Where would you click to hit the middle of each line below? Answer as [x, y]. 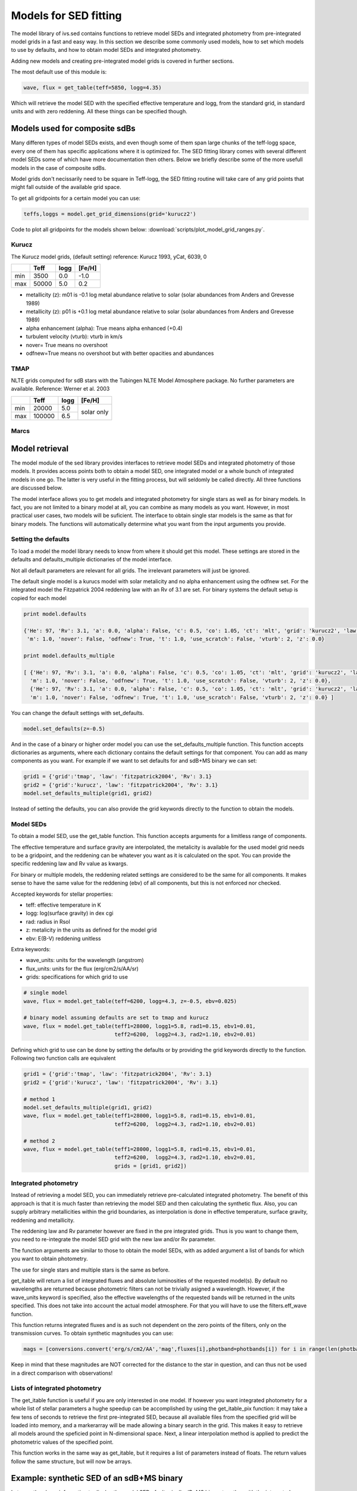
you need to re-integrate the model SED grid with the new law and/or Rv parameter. [113, 1239]
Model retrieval [40, 448]
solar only [95, 412]
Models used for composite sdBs [73, 129]
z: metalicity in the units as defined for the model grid [91, 930]
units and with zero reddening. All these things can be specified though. [99, 112]
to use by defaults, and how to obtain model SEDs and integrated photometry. [106, 50]
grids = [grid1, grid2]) [151, 1166]
